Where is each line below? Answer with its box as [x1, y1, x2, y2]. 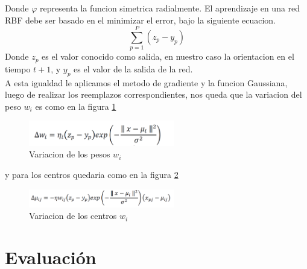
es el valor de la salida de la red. [74, 62, 193, 75]
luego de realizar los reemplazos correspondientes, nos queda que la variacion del [5, 88, 302, 101]
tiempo [5, 62, 31, 75]
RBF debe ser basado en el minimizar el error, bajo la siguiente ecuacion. [5, 13, 276, 26]
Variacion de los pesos [29, 148, 110, 160]
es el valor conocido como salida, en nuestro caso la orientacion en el [42, 50, 294, 63]
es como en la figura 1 [35, 100, 116, 112]
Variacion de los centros [29, 209, 117, 222]
